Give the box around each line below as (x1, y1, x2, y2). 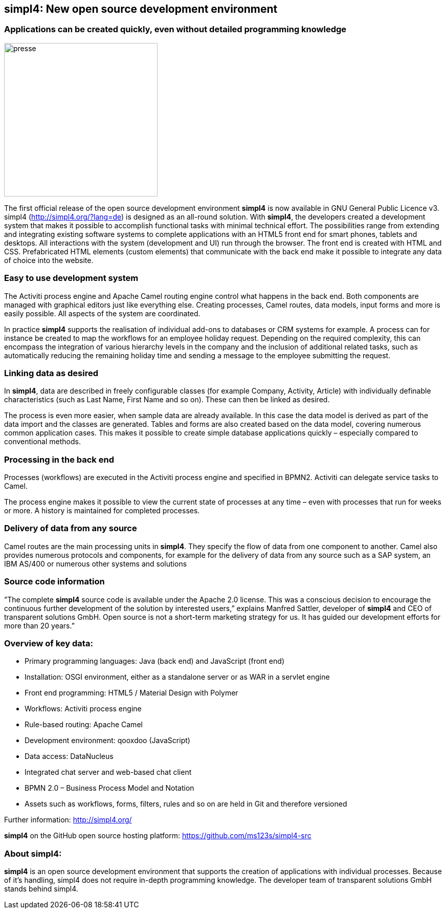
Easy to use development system (4, 273, 139, 284)
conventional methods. (4, 437, 81, 446)
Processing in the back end (4, 454, 114, 465)
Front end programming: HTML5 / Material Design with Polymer (25, 688, 238, 698)
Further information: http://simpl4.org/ (4, 815, 132, 824)
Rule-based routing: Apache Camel (25, 720, 143, 729)
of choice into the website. (4, 255, 94, 265)
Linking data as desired (4, 367, 98, 378)
